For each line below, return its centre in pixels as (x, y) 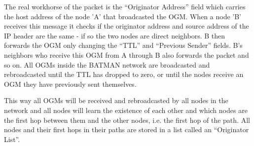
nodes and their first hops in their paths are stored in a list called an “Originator (127, 129)
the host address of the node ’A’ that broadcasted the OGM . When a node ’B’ (123, 16)
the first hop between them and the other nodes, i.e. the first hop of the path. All (127, 120)
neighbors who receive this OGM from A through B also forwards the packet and (127, 55)
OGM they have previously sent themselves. (70, 84)
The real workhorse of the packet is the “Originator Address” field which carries (125, 6)
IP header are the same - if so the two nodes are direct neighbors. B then (115, 35)
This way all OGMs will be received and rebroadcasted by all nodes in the (116, 100)
